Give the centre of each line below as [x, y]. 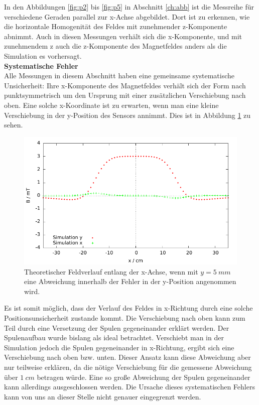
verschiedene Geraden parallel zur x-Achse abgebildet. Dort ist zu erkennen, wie [127, 16]
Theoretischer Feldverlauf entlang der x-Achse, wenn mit [111, 271]
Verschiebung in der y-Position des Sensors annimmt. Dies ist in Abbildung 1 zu [127, 115]
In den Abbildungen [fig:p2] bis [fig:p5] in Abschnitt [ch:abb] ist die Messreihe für [129, 7]
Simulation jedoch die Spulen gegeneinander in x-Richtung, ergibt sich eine [119, 347]
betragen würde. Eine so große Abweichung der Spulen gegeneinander [144, 377]
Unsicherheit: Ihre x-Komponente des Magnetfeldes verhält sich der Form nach [125, 85]
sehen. [14, 125]
